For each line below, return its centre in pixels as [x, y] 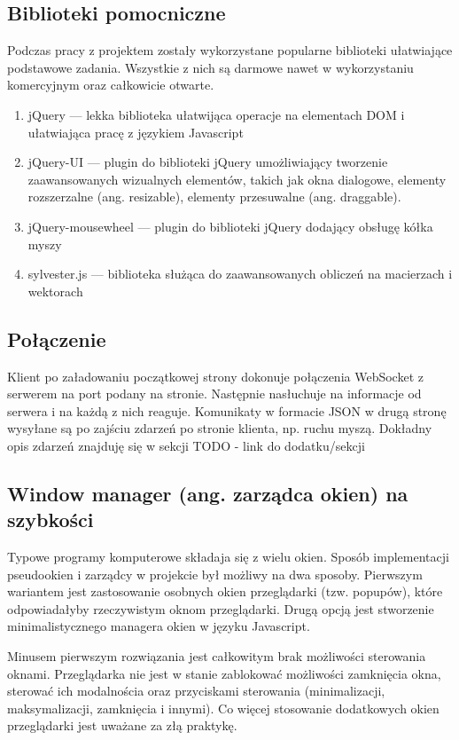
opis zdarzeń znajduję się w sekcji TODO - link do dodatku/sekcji [186, 445]
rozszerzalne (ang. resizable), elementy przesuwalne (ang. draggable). [214, 197]
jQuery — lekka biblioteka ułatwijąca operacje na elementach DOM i [216, 114]
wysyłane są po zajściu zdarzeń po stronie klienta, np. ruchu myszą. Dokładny [220, 428]
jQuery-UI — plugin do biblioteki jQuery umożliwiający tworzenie [208, 162]
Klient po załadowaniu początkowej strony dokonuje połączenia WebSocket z [215, 376]
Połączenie [57, 339]
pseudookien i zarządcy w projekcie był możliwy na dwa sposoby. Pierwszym [215, 574]
